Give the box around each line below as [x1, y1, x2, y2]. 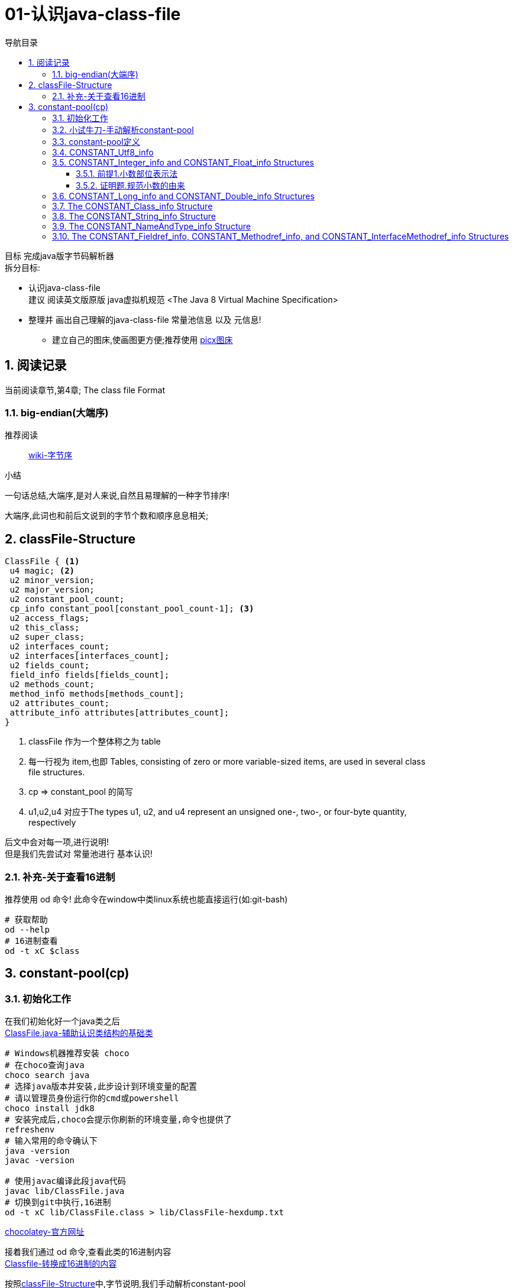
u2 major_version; [9, 585, 95, 595]
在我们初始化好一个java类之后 [5, 1016, 120, 1027]
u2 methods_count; [9, 679, 95, 690]
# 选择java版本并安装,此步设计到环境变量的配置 [5, 1082, 197, 1092]
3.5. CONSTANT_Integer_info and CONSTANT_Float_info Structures [52, 157, 314, 167]
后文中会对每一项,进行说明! [5, 837, 109, 847]
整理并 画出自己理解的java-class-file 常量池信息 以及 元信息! [28, 314, 261, 325]
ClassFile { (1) [5, 556, 80, 567]
